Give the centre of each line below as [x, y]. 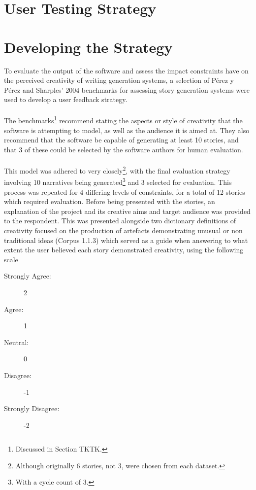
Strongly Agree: [28, 276]
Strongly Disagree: [32, 408]
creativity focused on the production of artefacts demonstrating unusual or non [123, 230]
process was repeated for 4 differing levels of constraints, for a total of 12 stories [125, 192]
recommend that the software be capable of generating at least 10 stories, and [121, 140]
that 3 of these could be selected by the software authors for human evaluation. [124, 149]
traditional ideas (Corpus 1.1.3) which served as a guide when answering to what [126, 240]
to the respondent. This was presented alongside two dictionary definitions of [120, 221]
